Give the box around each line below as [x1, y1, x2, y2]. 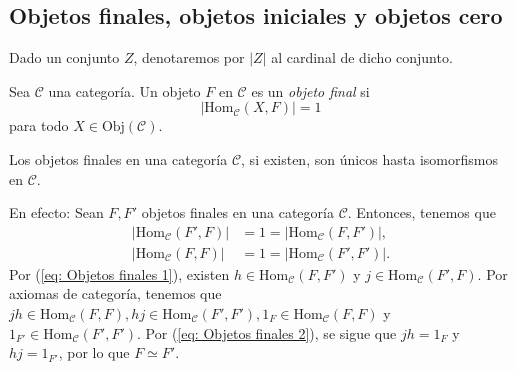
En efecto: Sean [9, 202, 104, 223]
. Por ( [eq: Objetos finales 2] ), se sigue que [137, 322, 397, 343]
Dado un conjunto [9, 47, 120, 68]
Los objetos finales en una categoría [9, 148, 228, 169]
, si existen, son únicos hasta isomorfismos [241, 148, 498, 169]
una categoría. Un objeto [48, 80, 201, 101]
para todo [9, 115, 69, 136]
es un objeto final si [251, 80, 370, 101]
